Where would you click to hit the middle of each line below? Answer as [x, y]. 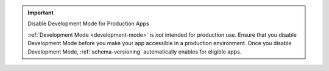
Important [41, 13]
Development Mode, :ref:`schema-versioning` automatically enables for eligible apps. [135, 52]
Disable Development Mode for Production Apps [88, 23]
